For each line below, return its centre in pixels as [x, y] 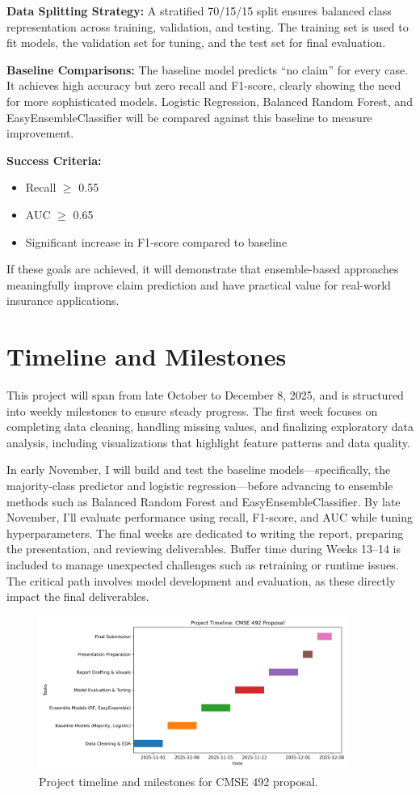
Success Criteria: [54, 160]
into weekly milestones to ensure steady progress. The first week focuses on [192, 410]
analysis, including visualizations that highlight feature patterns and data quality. [208, 442]
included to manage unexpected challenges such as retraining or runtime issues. [203, 564]
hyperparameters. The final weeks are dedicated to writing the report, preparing [205, 533]
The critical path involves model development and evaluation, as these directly [201, 580]
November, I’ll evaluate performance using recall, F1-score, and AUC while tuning [210, 517]
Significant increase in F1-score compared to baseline [156, 241]
